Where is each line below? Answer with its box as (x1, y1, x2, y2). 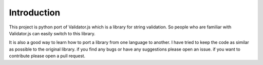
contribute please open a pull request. (9, 53, 85, 59)
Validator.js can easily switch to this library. (9, 30, 95, 36)
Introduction (9, 7, 60, 18)
